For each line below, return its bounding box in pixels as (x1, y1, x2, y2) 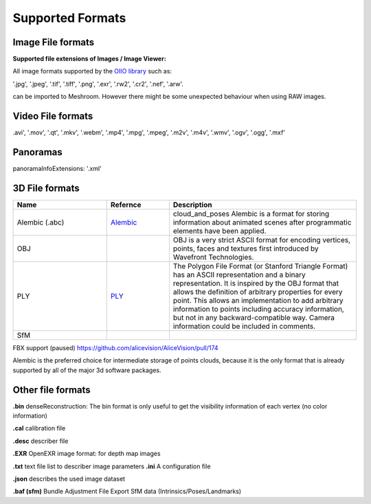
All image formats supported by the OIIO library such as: (12, 67, 172, 76)
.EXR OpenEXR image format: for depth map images (12, 450, 161, 458)
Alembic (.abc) (16, 217, 65, 227)
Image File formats (12, 36, 95, 48)
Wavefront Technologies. (172, 252, 254, 262)
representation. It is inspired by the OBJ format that (172, 278, 339, 288)
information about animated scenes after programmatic (172, 217, 352, 227)
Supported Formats (12, 10, 126, 25)
